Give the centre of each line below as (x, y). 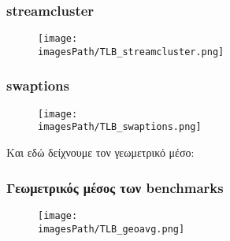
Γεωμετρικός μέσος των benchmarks (115, 187)
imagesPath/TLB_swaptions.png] (120, 127)
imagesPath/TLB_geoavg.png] (111, 229)
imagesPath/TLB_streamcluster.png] (131, 52)
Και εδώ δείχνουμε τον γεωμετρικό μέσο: (100, 152)
